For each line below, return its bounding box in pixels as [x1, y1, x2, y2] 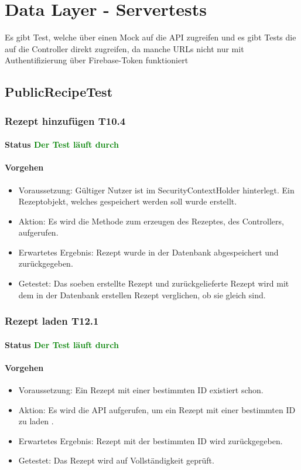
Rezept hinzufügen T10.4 [5, 113, 126, 128]
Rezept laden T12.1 [5, 314, 99, 328]
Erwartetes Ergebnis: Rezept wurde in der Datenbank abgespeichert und [18, 246, 279, 258]
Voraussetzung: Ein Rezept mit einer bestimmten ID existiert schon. [18, 384, 264, 396]
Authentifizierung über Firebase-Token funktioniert [5, 54, 189, 66]
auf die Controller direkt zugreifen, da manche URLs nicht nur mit [5, 42, 244, 55]
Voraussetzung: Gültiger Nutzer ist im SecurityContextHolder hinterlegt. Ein [18, 183, 295, 196]
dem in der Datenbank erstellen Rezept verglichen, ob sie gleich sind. [18, 288, 266, 301]
